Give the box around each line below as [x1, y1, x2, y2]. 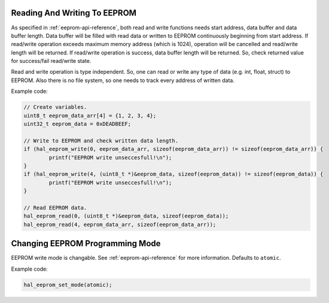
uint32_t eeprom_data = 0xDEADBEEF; [23, 120, 132, 128]
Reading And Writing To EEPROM [11, 8, 137, 18]
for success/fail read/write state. [11, 57, 92, 65]
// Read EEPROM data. [23, 204, 87, 211]
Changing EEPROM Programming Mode [11, 238, 161, 249]
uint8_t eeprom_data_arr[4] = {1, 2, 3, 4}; [23, 112, 157, 119]
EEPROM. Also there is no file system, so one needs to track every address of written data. [11, 77, 234, 84]
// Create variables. [23, 104, 87, 111]
